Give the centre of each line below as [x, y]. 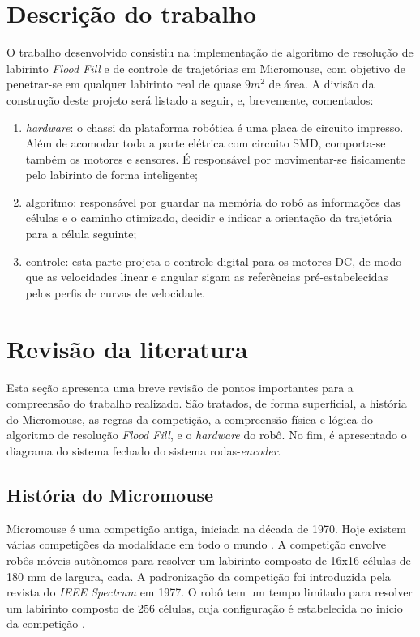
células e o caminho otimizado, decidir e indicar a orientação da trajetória [209, 218]
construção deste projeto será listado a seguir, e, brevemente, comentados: [190, 99]
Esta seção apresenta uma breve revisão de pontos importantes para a [180, 387]
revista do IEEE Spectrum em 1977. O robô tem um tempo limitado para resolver [210, 592]
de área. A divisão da [321, 84]
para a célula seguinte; [81, 234]
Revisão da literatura [127, 348]
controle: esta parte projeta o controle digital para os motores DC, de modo [214, 261]
